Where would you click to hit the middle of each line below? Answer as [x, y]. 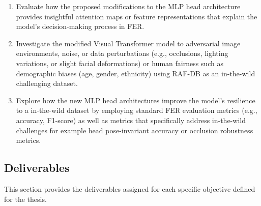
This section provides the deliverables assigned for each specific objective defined [130, 188]
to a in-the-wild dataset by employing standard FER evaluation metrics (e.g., [137, 110]
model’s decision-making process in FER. [80, 26]
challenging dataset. [47, 83]
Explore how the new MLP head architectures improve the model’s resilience [136, 100]
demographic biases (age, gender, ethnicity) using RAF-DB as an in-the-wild [136, 73]
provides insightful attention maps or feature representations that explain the [137, 16]
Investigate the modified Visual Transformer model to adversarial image [128, 43]
